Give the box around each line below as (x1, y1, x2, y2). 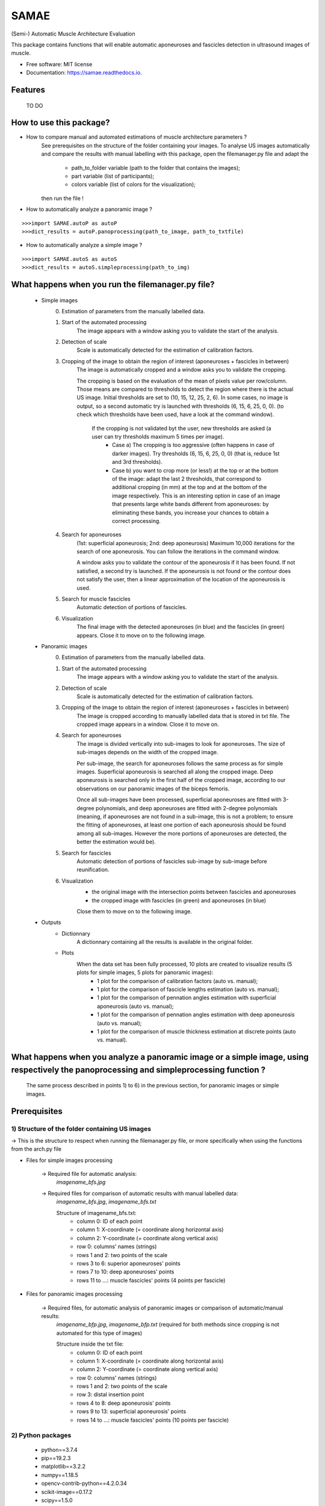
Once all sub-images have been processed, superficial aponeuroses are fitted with (76, 796, 282, 804)
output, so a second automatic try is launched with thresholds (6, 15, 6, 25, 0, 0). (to (76, 402, 284, 410)
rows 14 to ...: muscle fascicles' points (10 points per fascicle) (76, 1416, 229, 1423)
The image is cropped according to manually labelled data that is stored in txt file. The (76, 712, 290, 719)
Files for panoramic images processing (26, 1290, 123, 1298)
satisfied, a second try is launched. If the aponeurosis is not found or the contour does (76, 567, 291, 575)
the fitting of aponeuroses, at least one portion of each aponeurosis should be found (76, 821, 286, 828)
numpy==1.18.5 (41, 1471, 78, 1478)
